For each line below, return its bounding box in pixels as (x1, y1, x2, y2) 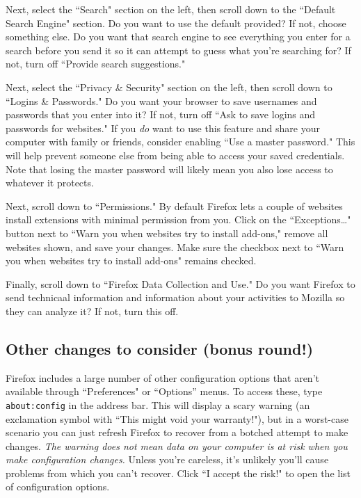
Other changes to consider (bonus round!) (6, 337, 314, 359)
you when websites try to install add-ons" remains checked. (6, 253, 257, 268)
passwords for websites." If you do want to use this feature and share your (6, 120, 321, 135)
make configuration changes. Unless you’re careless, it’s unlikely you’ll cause (6, 452, 329, 467)
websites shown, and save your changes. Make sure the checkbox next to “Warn (6, 239, 344, 254)
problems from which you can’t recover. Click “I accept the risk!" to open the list (6, 465, 351, 480)
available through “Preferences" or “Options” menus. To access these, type (6, 384, 323, 399)
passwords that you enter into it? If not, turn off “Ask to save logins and (6, 107, 316, 122)
